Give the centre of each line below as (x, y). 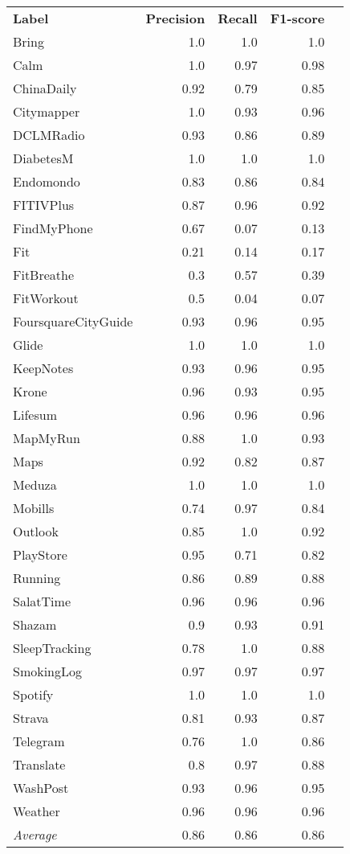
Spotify (33, 694)
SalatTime (42, 601)
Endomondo (47, 181)
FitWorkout (46, 298)
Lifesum (35, 415)
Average (35, 834)
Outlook (36, 531)
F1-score (297, 18)
